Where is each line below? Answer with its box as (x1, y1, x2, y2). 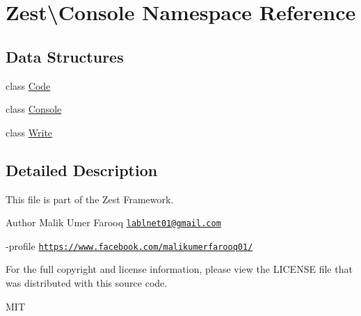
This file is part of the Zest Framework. (6, 191, 174, 206)
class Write (6, 125, 53, 139)
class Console (6, 102, 62, 116)
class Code (6, 78, 51, 93)
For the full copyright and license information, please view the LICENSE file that (6, 262, 353, 276)
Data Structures (6, 45, 124, 67)
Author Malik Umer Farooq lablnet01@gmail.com (6, 215, 221, 230)
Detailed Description (6, 159, 158, 180)
